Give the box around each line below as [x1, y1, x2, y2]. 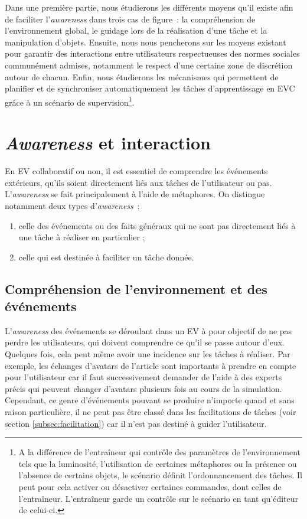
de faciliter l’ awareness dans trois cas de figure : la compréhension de [5, 12, 256, 25]
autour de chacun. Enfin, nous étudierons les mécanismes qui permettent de [5, 70, 279, 83]
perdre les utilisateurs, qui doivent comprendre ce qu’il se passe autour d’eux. [5, 336, 285, 348]
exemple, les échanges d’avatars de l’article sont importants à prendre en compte [5, 359, 296, 371]
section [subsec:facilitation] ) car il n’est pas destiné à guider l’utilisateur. [5, 417, 267, 429]
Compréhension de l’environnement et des [5, 279, 267, 298]
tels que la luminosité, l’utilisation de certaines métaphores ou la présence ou [18, 457, 297, 469]
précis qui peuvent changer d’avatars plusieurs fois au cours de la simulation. [5, 382, 282, 394]
